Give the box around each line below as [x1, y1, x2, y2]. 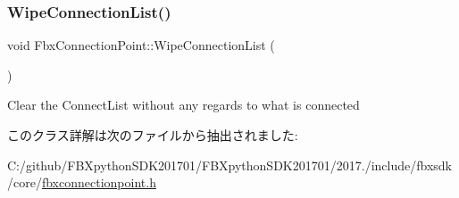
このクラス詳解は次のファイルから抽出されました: [7, 126, 298, 144]
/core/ [7, 173, 42, 192]
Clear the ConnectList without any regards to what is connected [7, 95, 360, 114]
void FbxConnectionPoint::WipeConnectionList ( [7, 36, 275, 54]
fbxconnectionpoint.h [41, 173, 156, 192]
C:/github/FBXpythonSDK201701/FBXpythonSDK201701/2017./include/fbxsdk [7, 155, 452, 174]
